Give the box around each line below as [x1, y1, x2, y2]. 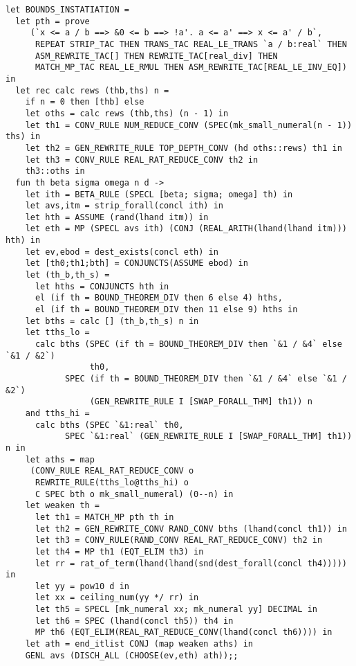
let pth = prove [15, 16, 90, 26]
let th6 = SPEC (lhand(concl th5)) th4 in [35, 615, 234, 626]
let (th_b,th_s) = [25, 270, 110, 280]
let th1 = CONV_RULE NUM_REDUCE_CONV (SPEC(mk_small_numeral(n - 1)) [25, 120, 353, 130]
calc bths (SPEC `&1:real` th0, [35, 420, 184, 430]
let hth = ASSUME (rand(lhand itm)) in [25, 212, 209, 222]
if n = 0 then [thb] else [25, 97, 144, 107]
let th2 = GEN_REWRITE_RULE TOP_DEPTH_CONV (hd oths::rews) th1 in [25, 143, 342, 153]
